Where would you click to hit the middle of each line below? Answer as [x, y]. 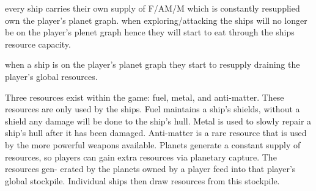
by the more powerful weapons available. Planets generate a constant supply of [153, 144]
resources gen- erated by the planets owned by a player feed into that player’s [150, 169]
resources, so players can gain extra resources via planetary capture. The [141, 157]
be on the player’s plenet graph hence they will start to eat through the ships [150, 32]
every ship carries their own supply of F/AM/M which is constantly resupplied [152, 8]
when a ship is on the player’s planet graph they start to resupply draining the [152, 64]
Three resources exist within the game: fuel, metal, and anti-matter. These [145, 97]
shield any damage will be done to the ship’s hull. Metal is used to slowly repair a [158, 121]
